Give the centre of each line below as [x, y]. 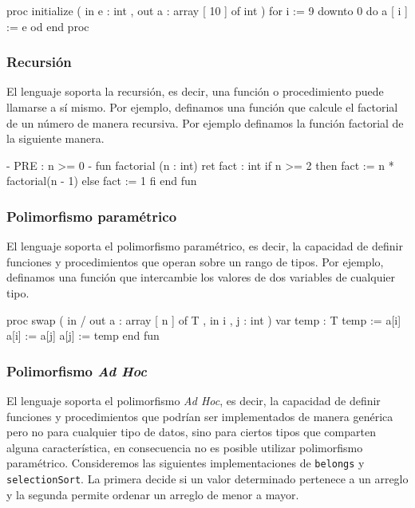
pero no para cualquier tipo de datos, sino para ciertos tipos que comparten [191, 432]
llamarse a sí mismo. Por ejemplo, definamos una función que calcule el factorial [202, 107]
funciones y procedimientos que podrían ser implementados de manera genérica [200, 416]
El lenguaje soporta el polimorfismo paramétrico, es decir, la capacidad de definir [205, 246]
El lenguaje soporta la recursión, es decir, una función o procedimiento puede [195, 91]
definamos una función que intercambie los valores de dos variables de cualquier [201, 277]
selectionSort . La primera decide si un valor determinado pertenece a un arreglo [207, 478]
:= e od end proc [48, 26]
